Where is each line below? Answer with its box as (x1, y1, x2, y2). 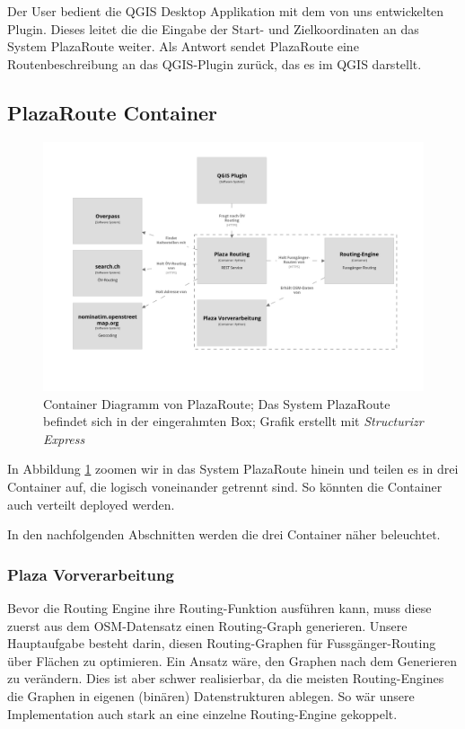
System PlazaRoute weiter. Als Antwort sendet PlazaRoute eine (7, 37, 359, 56)
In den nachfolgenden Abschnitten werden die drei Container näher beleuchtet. (7, 525, 441, 544)
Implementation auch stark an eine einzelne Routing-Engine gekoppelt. (7, 704, 398, 723)
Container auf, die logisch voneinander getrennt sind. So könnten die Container (7, 476, 443, 495)
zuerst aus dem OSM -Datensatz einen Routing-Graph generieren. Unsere (7, 616, 408, 635)
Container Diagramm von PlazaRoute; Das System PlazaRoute (43, 394, 390, 413)
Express (43, 429, 85, 448)
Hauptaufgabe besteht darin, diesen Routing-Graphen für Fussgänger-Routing (7, 634, 436, 653)
